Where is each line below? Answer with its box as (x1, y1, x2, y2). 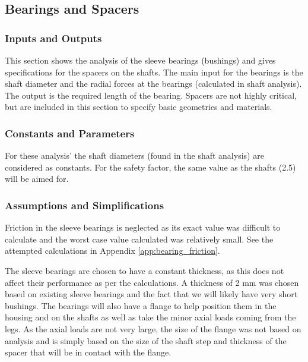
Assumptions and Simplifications (5, 197, 164, 212)
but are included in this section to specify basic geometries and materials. (5, 100, 272, 113)
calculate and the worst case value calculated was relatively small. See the (5, 232, 274, 245)
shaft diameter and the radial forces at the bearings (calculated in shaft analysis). (5, 77, 302, 90)
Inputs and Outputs (5, 30, 102, 45)
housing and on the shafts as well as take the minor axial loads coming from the (5, 311, 296, 323)
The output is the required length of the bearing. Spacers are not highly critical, (5, 89, 297, 101)
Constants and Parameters (5, 125, 135, 140)
